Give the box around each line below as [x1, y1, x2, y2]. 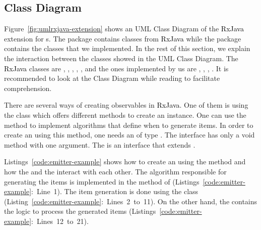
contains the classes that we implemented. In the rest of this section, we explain [4, 43, 250, 54]
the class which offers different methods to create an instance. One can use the [4, 109, 246, 120]
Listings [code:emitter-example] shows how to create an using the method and [4, 156, 246, 167]
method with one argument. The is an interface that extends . [4, 139, 195, 150]
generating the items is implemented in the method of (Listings [4, 176, 200, 187]
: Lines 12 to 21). [31, 215, 89, 226]
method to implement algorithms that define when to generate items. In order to [4, 119, 253, 130]
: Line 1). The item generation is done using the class [31, 186, 199, 197]
